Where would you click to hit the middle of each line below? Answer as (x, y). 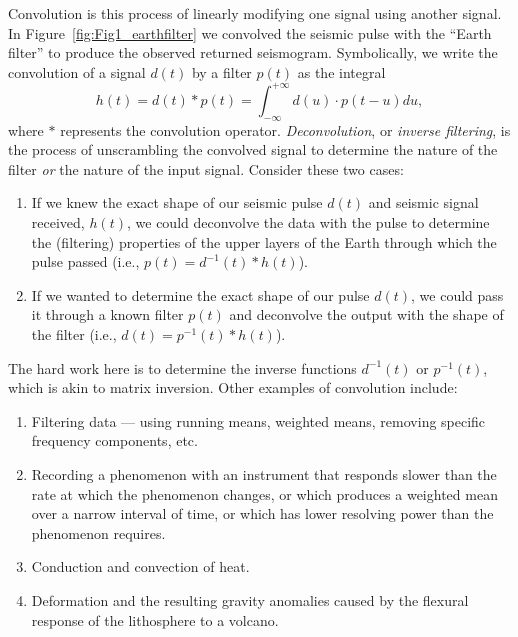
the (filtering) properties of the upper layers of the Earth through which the (264, 241)
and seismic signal (423, 202)
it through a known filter (107, 314)
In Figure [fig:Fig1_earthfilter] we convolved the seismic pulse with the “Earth (250, 32)
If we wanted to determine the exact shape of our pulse (200, 294)
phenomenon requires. (98, 532)
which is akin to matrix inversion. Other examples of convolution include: (233, 387)
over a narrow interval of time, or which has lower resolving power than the (262, 513)
